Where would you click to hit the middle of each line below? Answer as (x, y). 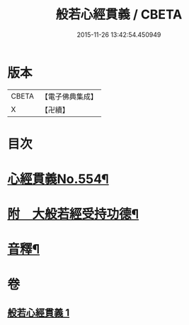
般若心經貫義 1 (39, 313)
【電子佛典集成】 (69, 97)
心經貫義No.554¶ (58, 179)
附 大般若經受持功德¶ (73, 214)
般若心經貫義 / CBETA (119, 15)
